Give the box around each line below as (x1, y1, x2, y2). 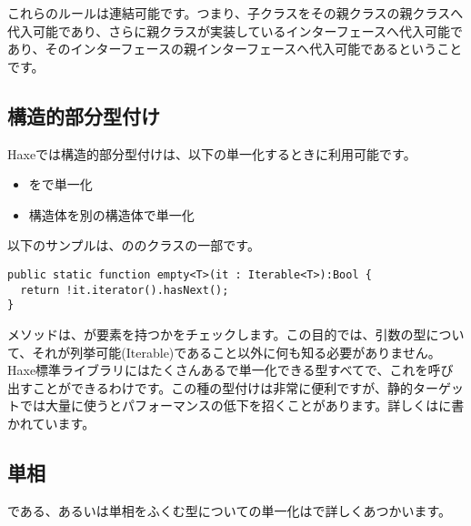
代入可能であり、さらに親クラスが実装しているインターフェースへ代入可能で (7, 21, 464, 40)
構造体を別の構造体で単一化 (28, 205, 195, 224)
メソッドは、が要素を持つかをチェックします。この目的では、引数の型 (7, 324, 426, 343)
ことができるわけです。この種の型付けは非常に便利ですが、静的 (32, 378, 414, 397)
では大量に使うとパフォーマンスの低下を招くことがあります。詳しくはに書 (19, 396, 465, 415)
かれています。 (7, 413, 95, 432)
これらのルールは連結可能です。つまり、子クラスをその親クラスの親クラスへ (7, 4, 464, 22)
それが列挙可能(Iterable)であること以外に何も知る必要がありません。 (32, 342, 441, 361)
